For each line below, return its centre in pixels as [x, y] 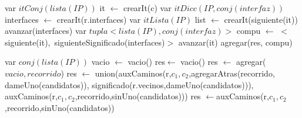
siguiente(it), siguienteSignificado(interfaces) [85, 42]
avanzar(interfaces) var [46, 31]
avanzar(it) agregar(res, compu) [235, 42]
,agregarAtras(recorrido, [232, 73]
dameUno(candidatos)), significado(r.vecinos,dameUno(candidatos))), [129, 84]
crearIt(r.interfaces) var [99, 19]
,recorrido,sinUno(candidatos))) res [138, 96]
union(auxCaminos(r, [133, 73]
